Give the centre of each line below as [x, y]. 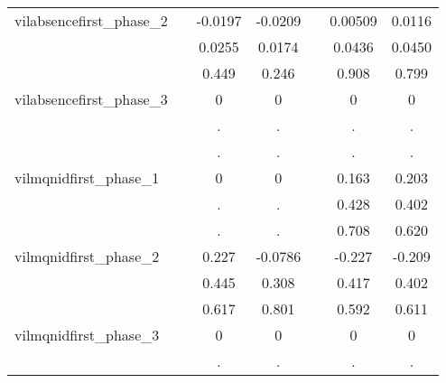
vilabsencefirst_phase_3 [91, 99]
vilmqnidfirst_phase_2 [87, 256]
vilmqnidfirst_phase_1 [87, 177]
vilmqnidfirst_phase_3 [87, 335]
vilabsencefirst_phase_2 [91, 20]
